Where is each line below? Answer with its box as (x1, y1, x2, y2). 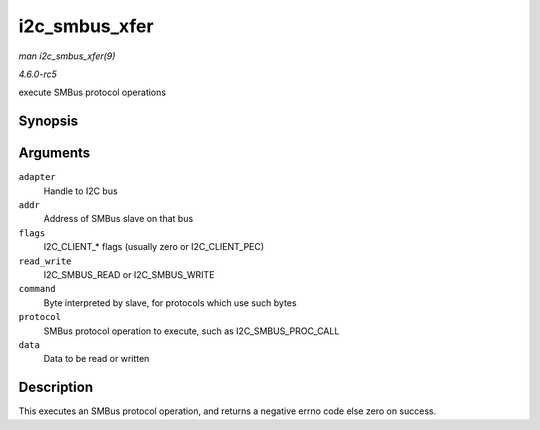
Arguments (18, 145, 91, 162)
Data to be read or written (43, 353, 150, 365)
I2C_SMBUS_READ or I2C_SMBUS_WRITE (43, 268, 215, 280)
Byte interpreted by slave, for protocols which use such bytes (43, 296, 297, 309)
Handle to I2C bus (43, 185, 119, 197)
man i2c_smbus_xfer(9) (18, 50, 116, 62)
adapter (18, 171, 57, 183)
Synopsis (18, 113, 79, 130)
